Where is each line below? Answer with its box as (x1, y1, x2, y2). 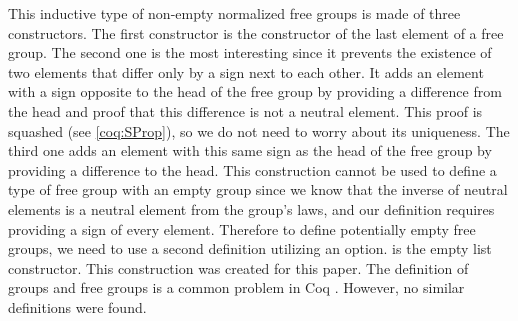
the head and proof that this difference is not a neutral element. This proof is (8, 100, 483, 121)
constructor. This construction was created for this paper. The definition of (8, 257, 469, 278)
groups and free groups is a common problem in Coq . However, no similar (8, 277, 465, 298)
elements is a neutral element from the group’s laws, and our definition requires (8, 198, 495, 219)
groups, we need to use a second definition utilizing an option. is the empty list (8, 238, 492, 259)
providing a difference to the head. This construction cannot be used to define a (8, 159, 497, 180)
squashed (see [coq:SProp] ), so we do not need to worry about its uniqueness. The (8, 120, 510, 141)
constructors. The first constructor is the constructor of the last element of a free (8, 22, 504, 43)
